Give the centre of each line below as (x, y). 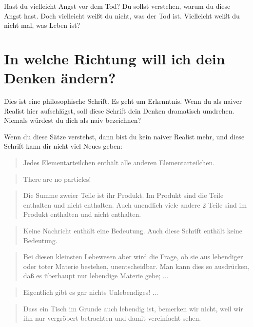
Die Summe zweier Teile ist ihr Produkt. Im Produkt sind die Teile (123, 195)
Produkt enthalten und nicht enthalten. (82, 214)
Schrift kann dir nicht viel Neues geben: (63, 146)
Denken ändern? (60, 78)
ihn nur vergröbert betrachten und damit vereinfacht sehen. (112, 318)
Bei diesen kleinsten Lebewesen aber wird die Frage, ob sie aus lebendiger (133, 257)
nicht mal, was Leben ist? (42, 25)
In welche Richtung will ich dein (115, 58)
